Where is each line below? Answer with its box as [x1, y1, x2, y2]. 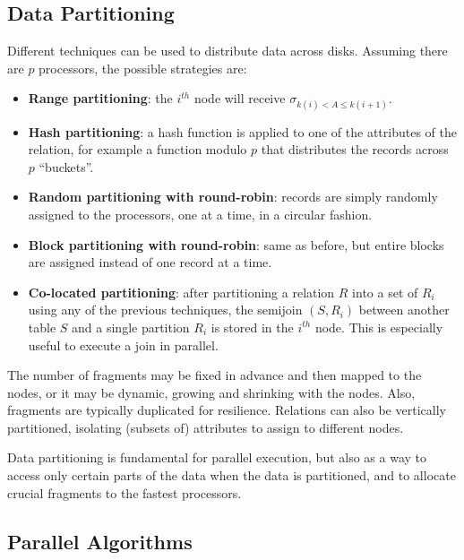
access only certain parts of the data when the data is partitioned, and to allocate [7, 466, 456, 485]
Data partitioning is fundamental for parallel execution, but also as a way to [7, 448, 427, 467]
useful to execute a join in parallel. [28, 335, 219, 354]
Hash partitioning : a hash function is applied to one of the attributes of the [28, 122, 457, 141]
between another [358, 300, 450, 319]
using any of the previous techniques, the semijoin [28, 300, 303, 319]
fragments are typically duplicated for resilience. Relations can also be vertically [7, 401, 446, 419]
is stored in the [211, 317, 294, 336]
